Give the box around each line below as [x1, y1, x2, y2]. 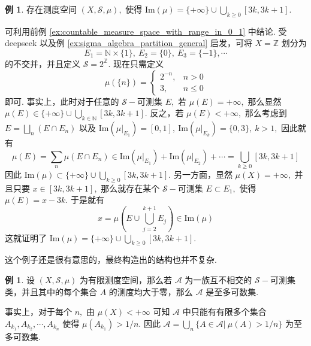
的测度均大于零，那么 [108, 285, 193, 298]
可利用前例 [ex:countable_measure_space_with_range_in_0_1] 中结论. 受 [5, 25, 287, 37]
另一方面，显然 [173, 168, 233, 180]
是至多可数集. [206, 285, 259, 298]
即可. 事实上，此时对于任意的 [5, 95, 119, 107]
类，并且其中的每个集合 [5, 285, 97, 298]
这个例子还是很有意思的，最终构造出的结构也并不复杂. [5, 253, 217, 266]
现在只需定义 [113, 57, 164, 69]
